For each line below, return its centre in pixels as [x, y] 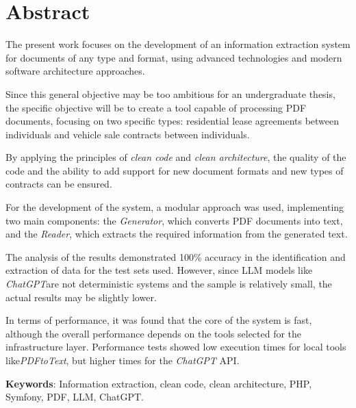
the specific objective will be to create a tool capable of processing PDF [156, 107]
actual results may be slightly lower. [81, 297]
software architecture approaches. [75, 71]
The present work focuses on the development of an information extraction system [178, 44]
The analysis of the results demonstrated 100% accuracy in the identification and [176, 256]
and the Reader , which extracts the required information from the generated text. [177, 234]
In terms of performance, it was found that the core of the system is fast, [159, 320]
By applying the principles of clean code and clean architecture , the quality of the [176, 157]
